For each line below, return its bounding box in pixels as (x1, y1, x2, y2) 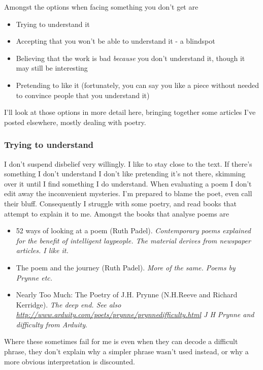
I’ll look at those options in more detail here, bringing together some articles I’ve (4, 107, 256, 117)
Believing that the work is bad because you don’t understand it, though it (16, 52, 245, 63)
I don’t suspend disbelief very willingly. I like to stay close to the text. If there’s (4, 158, 252, 169)
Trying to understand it (16, 18, 90, 29)
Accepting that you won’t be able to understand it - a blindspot (16, 36, 215, 46)
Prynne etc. (16, 272, 53, 283)
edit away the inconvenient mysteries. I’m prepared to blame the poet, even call (4, 188, 252, 199)
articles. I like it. (16, 245, 69, 256)
